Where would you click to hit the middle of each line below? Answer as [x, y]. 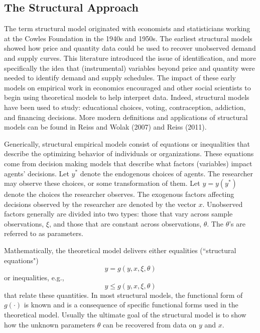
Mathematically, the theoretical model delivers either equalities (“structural [120, 250]
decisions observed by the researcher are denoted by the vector [100, 204]
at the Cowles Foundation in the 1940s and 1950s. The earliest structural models [128, 38]
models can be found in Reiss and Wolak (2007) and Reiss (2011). [105, 127]
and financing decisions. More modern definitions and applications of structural [126, 117]
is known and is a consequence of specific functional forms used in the [131, 305]
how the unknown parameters [49, 324]
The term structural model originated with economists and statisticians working [127, 28]
